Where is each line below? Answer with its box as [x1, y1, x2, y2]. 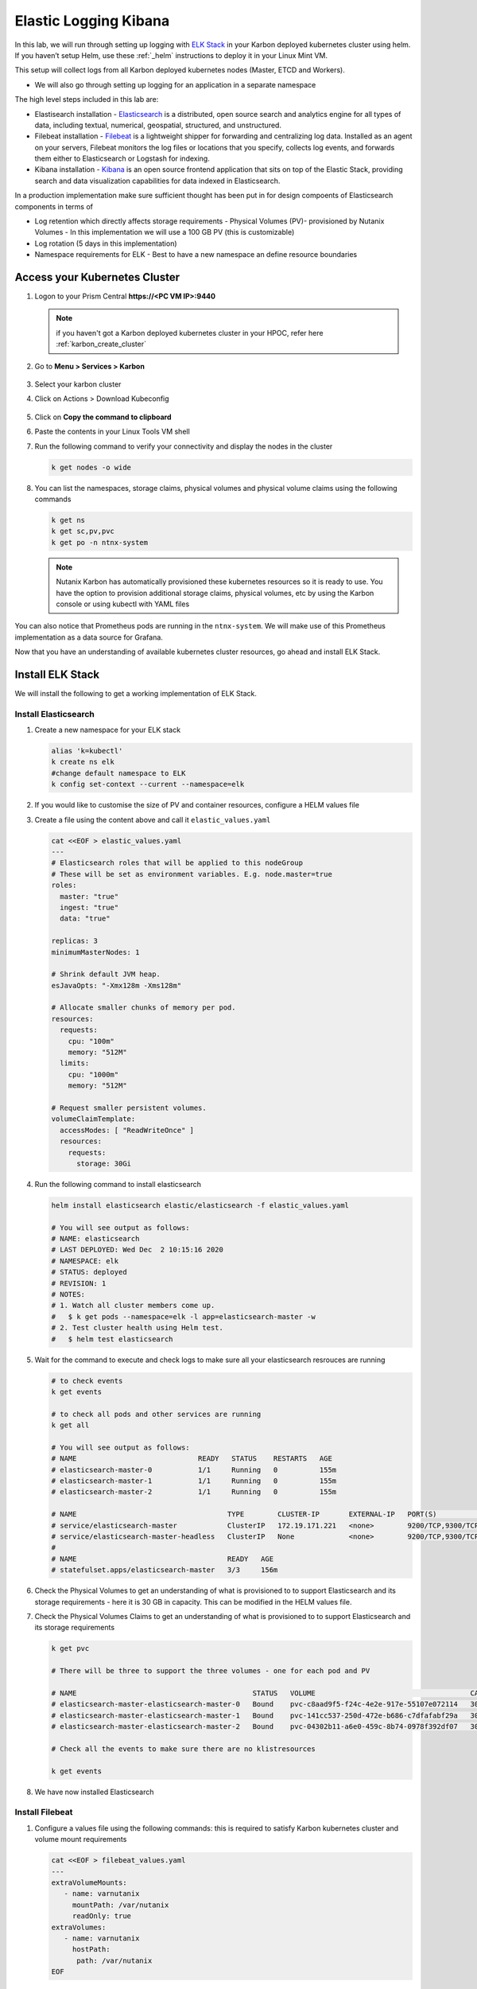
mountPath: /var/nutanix [72, 1900, 169, 1909]
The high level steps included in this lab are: [14, 95, 159, 104]
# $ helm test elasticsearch [51, 1334, 174, 1344]
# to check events [51, 1376, 123, 1385]
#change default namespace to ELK [51, 769, 186, 777]
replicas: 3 [51, 936, 99, 946]
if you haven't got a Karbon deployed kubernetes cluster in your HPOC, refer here [56, 328, 324, 337]
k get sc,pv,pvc [51, 527, 115, 536]
